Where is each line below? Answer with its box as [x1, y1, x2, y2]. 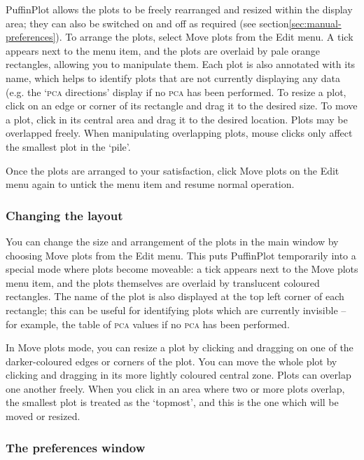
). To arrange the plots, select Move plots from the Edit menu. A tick [55, 29, 353, 44]
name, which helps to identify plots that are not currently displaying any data [6, 70, 340, 85]
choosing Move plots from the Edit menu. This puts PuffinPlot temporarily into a [6, 248, 356, 262]
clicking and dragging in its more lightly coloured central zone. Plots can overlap [6, 367, 351, 382]
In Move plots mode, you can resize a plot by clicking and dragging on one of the [6, 340, 353, 355]
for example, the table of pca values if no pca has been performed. [6, 316, 290, 331]
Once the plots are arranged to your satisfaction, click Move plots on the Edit [6, 163, 339, 177]
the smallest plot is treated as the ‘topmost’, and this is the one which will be [6, 395, 339, 410]
